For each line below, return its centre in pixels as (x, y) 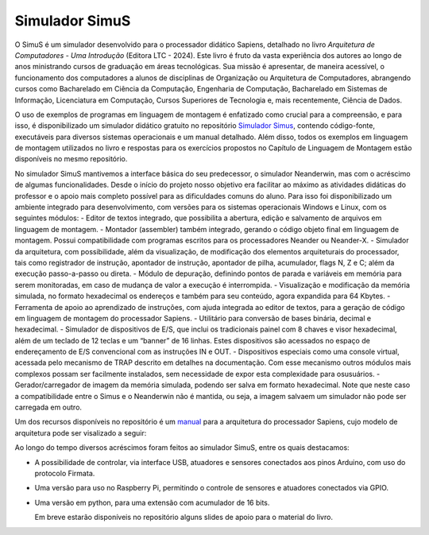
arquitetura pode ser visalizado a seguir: (81, 432)
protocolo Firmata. (65, 473)
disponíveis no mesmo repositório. (71, 159)
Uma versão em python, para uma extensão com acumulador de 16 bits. (152, 502)
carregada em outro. (48, 407)
